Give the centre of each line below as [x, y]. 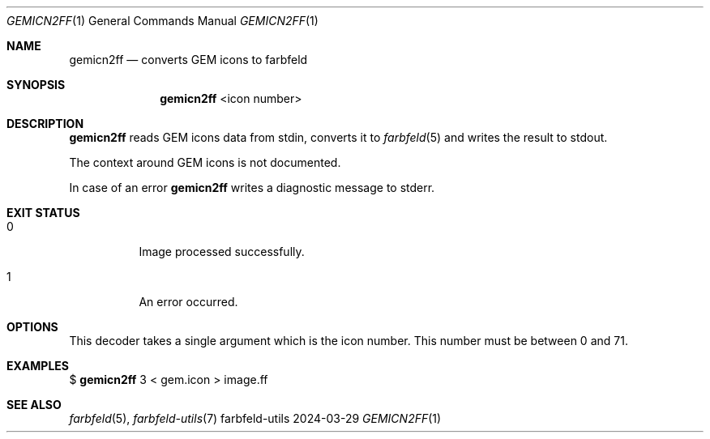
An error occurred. [188, 302]
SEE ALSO [34, 405]
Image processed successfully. [222, 251]
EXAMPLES [38, 366]
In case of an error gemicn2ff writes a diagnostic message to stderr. [252, 188]
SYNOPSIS [36, 85]
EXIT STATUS [43, 213]
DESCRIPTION [45, 124]
